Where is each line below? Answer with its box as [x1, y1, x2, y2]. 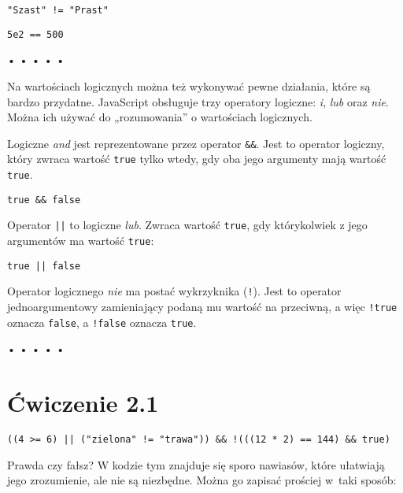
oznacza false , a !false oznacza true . [7, 313, 197, 330]
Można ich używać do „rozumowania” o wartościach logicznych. [7, 109, 312, 125]
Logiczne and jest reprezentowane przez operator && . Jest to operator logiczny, [7, 135, 385, 151]
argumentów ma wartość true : [7, 232, 154, 248]
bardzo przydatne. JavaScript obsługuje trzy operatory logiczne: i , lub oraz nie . [7, 93, 389, 109]
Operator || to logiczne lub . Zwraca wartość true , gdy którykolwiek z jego [7, 217, 368, 233]
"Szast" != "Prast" [7, 5, 109, 16]
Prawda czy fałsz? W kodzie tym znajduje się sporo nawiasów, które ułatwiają [7, 456, 385, 473]
